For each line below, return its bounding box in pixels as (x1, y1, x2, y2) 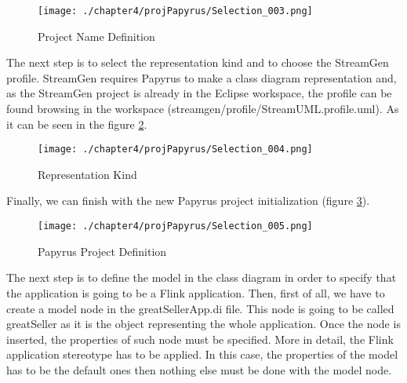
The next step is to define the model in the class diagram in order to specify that (6, 269, 397, 286)
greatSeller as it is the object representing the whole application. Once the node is (6, 316, 401, 332)
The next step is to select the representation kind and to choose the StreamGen (6, 54, 389, 71)
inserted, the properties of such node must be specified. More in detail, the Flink (6, 330, 394, 347)
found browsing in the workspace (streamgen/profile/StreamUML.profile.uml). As (6, 100, 399, 117)
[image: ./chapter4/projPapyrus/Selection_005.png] (38, 221, 313, 232)
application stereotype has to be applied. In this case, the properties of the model (6, 346, 398, 363)
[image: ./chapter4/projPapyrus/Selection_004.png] (38, 144, 313, 155)
